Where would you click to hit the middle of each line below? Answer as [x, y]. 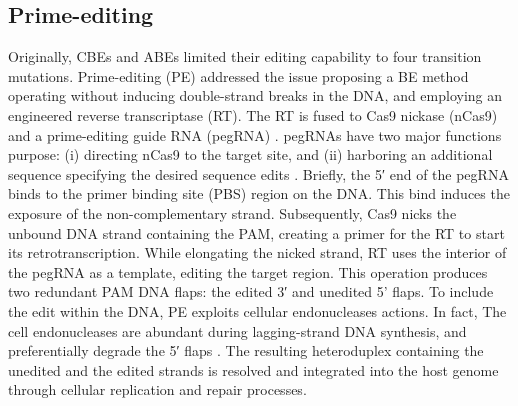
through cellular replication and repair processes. [157, 389]
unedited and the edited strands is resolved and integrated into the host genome [253, 369]
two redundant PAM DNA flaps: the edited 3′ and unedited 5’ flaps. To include [251, 291]
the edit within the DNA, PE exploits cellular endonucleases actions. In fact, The [257, 310]
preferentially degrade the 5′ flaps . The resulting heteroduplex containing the [246, 350]
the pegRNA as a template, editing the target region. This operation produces [248, 271]
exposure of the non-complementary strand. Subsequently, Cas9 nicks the [232, 212]
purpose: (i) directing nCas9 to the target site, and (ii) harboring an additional [250, 154]
